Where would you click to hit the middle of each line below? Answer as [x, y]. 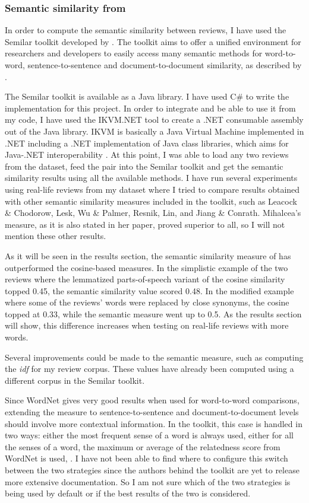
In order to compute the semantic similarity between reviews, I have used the [146, 30]
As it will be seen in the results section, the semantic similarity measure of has [148, 255]
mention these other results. [56, 236]
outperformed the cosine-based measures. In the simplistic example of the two [146, 267]
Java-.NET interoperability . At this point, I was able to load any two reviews [147, 155]
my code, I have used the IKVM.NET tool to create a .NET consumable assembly [154, 120]
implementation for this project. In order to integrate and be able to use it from [150, 108]
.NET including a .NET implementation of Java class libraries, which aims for [147, 143]
